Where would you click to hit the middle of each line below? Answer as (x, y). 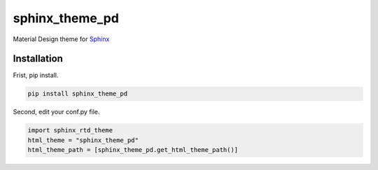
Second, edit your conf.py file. (56, 112)
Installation (38, 59)
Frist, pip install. (36, 75)
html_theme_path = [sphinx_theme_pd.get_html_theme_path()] (133, 150)
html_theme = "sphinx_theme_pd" (83, 140)
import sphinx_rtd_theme (70, 130)
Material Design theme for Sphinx (61, 39)
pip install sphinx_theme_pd (78, 94)
